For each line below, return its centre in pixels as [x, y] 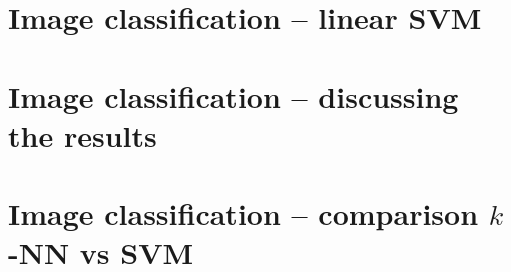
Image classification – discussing [233, 95]
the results [82, 134]
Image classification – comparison [243, 213]
